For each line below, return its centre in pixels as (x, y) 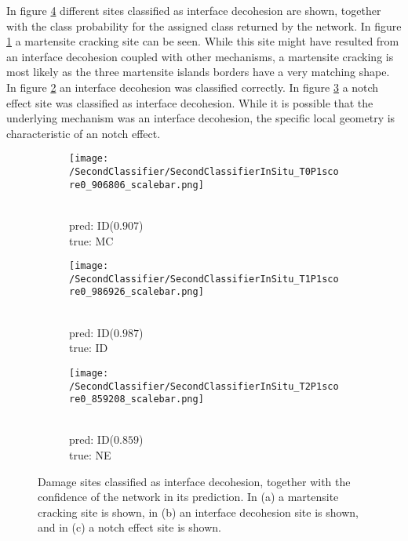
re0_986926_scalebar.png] (137, 292)
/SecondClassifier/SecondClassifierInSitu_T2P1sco (204, 386)
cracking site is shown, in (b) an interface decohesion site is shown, (198, 512)
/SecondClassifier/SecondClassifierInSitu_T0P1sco (204, 172)
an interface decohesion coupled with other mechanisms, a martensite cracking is (200, 56)
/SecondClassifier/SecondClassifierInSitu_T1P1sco (204, 279)
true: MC (91, 240)
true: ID (89, 348)
